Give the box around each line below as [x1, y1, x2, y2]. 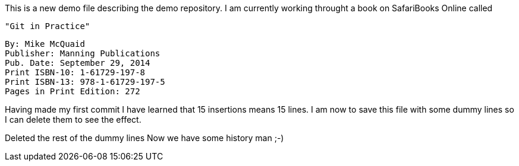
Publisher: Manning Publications [5, 49, 161, 58]
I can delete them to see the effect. [5, 114, 141, 124]
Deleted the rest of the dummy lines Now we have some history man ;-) [5, 133, 284, 143]
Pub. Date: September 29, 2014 [5, 58, 150, 68]
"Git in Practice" [5, 21, 90, 31]
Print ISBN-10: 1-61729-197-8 [5, 68, 146, 77]
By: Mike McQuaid [5, 39, 85, 49]
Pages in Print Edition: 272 [5, 87, 140, 96]
